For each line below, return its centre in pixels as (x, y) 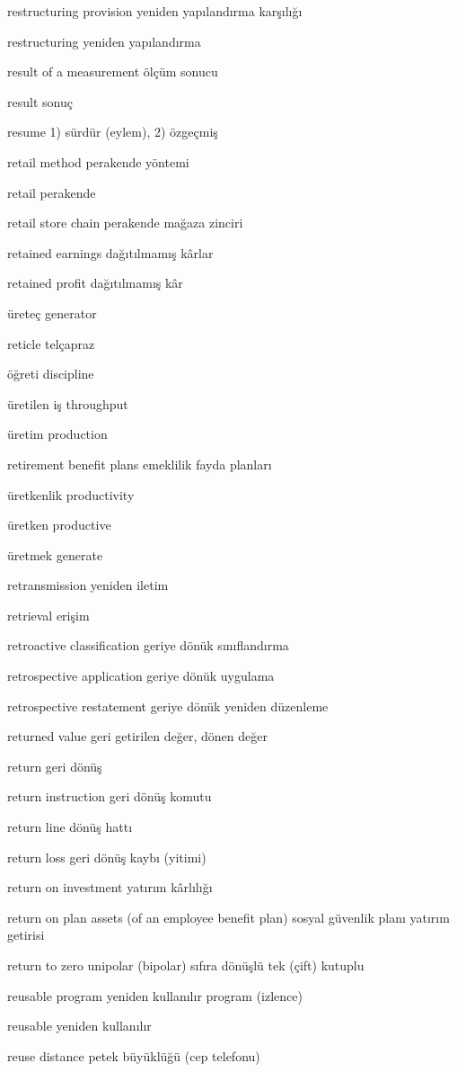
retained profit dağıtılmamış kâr (95, 283)
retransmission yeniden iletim (88, 585)
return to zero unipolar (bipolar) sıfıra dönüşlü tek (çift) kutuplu (186, 965)
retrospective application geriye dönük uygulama (141, 676)
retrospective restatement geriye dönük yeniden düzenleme (168, 706)
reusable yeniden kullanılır (79, 1026)
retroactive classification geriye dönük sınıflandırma (148, 645)
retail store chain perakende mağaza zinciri (125, 223)
